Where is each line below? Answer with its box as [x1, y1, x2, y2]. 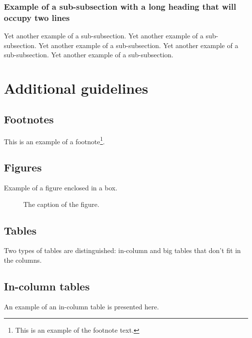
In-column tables [4, 278, 90, 293]
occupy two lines [4, 11, 70, 23]
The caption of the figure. [23, 199, 99, 209]
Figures [4, 160, 42, 175]
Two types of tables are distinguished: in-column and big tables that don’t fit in [4, 245, 241, 255]
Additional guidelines [4, 78, 148, 98]
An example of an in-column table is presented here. [4, 301, 159, 311]
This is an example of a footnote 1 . [4, 135, 105, 146]
